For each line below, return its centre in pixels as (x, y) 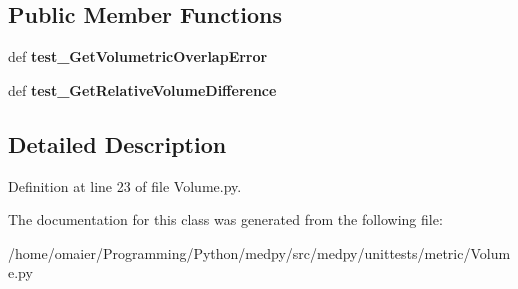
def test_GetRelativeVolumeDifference (142, 89)
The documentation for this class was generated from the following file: (225, 219)
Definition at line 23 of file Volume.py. (125, 185)
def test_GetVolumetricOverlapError (138, 56)
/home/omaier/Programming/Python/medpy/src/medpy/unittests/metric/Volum (259, 252)
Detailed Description (117, 143)
